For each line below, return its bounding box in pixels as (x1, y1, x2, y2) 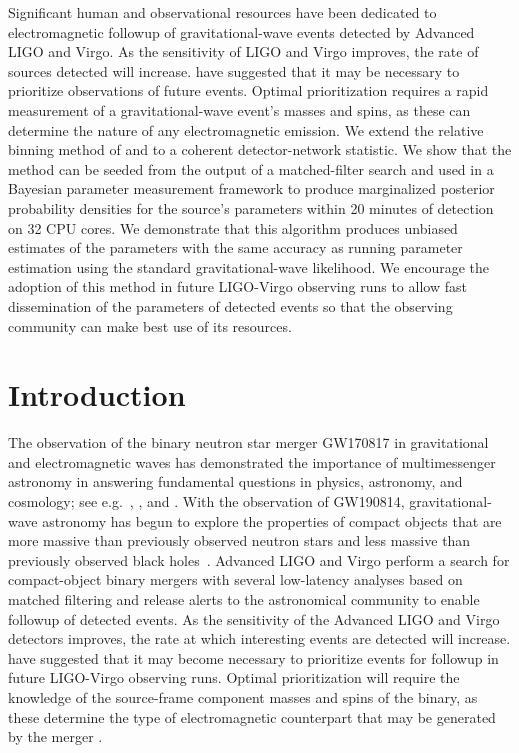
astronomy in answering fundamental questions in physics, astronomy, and (8, 471, 463, 492)
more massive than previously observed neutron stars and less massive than (8, 530, 471, 551)
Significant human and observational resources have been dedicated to (8, 2, 437, 22)
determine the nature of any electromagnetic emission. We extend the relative (8, 119, 484, 140)
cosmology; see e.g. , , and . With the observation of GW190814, (8, 491, 405, 511)
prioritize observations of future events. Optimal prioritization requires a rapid (8, 80, 489, 101)
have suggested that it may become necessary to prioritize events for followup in (8, 647, 499, 668)
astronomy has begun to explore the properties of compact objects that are (42, 510, 502, 531)
